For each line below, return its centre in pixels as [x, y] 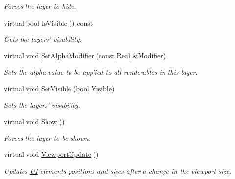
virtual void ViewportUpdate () [51, 154]
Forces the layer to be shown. [47, 138]
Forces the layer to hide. [40, 6]
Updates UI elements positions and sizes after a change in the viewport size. [118, 170]
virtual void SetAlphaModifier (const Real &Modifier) [85, 55]
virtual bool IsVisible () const [48, 22]
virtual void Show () [34, 121]
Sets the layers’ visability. [42, 105]
